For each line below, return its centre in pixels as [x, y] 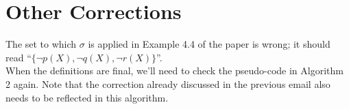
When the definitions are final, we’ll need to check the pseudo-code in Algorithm [174, 71]
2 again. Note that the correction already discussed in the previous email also [168, 83]
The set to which [41, 44]
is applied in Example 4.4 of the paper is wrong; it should [209, 44]
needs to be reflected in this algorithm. [87, 97]
